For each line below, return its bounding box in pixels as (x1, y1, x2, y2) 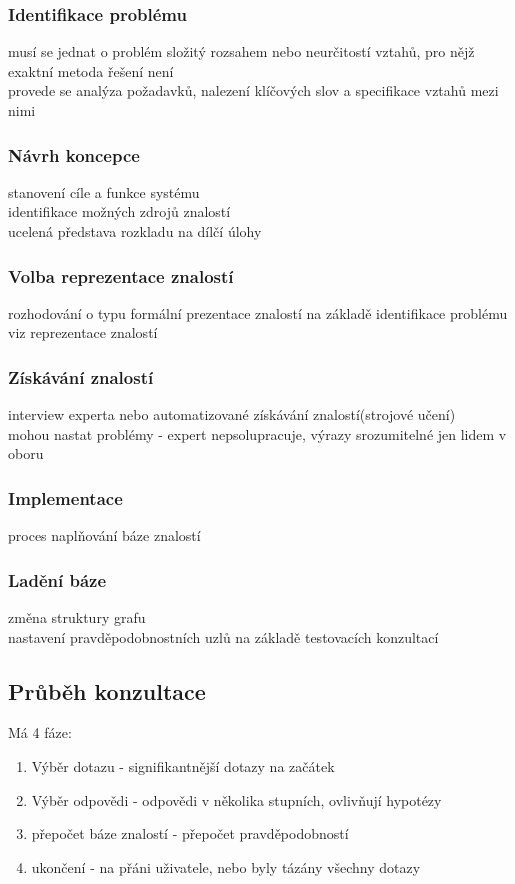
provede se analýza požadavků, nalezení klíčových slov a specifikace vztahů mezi (8, 80, 499, 101)
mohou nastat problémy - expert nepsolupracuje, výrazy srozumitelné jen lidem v (8, 423, 507, 444)
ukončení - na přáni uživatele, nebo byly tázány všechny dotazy (31, 856, 421, 877)
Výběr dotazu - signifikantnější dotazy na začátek (31, 756, 335, 777)
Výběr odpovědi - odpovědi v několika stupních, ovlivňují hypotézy (31, 789, 442, 810)
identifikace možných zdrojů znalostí (8, 201, 231, 222)
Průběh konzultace (8, 675, 206, 706)
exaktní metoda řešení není (8, 60, 174, 81)
